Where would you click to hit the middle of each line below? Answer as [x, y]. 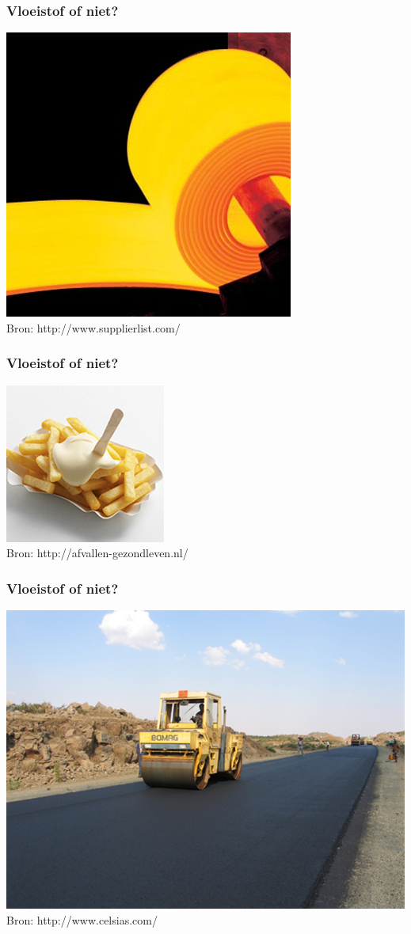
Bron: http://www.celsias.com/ [82, 919]
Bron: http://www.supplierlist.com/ [93, 327]
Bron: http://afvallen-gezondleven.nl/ [97, 553]
